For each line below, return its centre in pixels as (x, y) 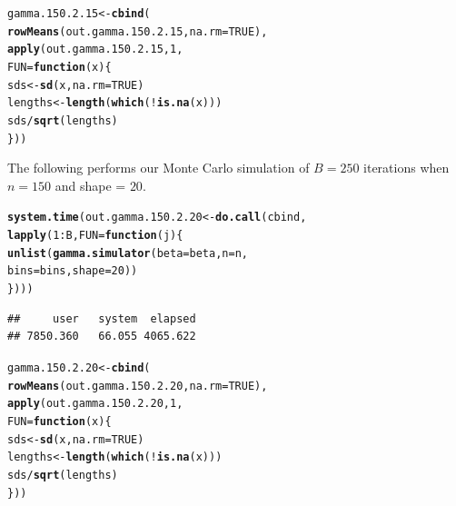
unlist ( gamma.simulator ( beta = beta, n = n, (128, 253)
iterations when (406, 168)
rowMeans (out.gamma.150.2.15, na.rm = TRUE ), (138, 31)
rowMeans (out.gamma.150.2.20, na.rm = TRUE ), (138, 386)
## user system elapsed (102, 318)
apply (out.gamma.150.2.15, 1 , (95, 50)
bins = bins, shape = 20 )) (73, 271)
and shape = (90, 185)
